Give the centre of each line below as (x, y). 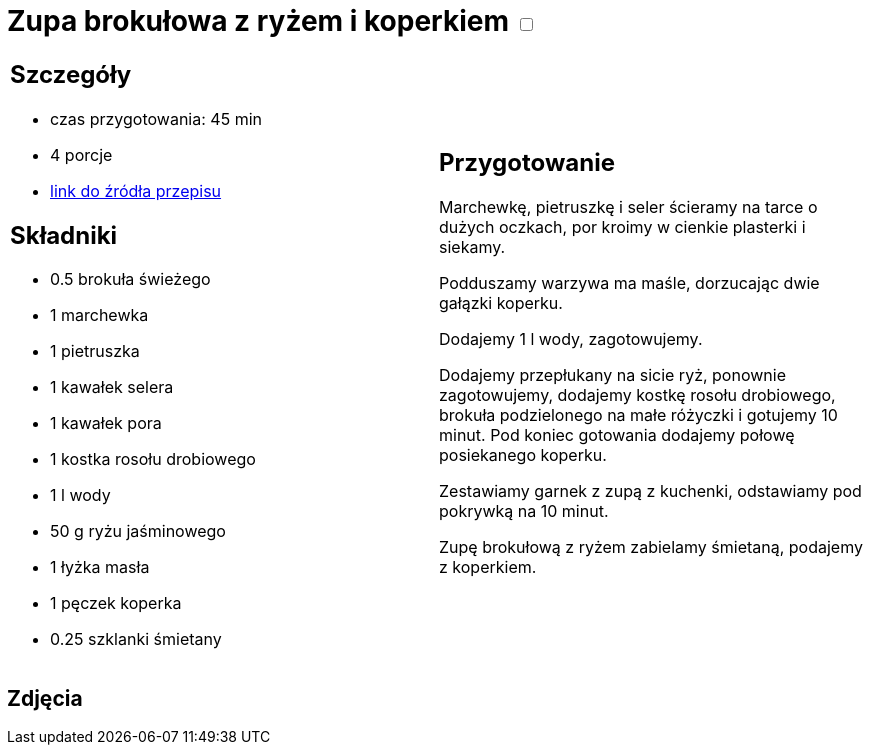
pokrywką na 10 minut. (524, 511)
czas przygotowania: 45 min (156, 118)
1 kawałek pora (106, 423)
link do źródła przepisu (136, 190)
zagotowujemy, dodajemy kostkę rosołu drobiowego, (637, 395)
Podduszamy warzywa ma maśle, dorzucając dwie (629, 283)
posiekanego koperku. (523, 455)
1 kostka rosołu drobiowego (153, 459)
